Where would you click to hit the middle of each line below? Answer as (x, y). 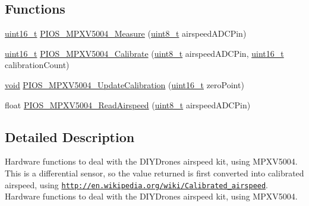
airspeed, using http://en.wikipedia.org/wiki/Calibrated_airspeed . (137, 184)
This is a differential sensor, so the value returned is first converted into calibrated (154, 173)
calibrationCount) (37, 65)
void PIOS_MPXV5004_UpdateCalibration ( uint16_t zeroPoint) (124, 84)
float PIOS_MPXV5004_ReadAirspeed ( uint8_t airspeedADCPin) (128, 104)
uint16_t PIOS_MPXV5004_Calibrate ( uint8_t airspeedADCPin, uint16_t (144, 53)
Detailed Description (70, 136)
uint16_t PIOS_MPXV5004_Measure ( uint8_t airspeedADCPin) (126, 33)
